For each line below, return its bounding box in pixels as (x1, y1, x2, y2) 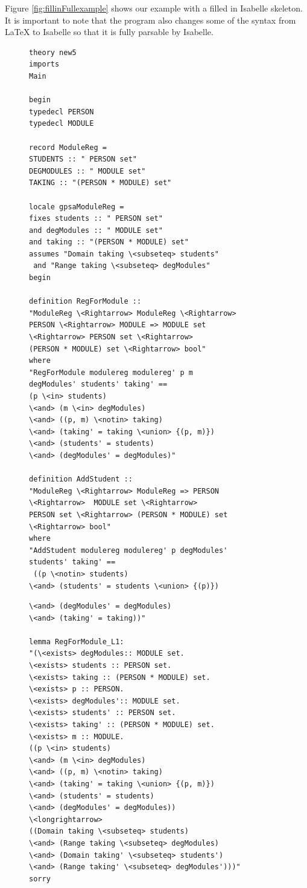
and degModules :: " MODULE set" (29, 226, 163, 235)
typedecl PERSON (29, 107, 94, 116)
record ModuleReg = (29, 143, 107, 152)
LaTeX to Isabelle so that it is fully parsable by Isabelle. (5, 25, 214, 38)
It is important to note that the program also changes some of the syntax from (5, 13, 296, 26)
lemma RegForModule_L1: (29, 637, 124, 646)
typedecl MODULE (29, 119, 94, 128)
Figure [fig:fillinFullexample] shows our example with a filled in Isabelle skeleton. (5, 2, 303, 14)
